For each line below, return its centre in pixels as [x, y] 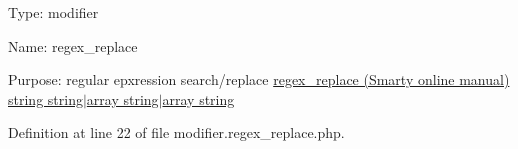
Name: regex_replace [73, 45]
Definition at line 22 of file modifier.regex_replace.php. [176, 132]
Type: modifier [53, 12]
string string [45, 98]
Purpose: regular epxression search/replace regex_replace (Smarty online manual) [259, 79]
